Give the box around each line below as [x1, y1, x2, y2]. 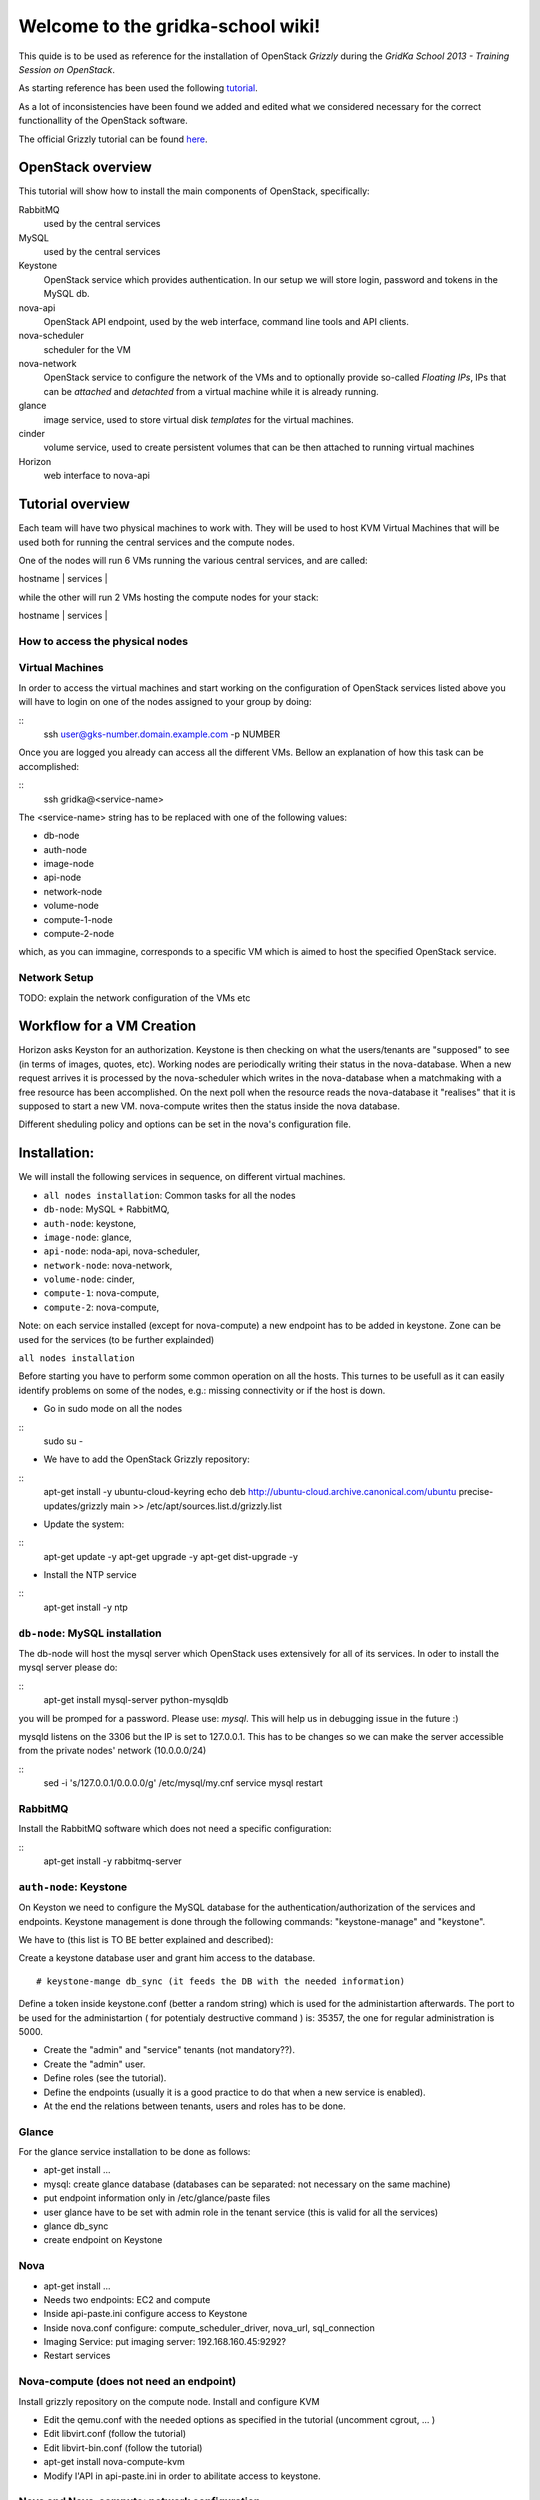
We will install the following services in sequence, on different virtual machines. [18, 1171, 346, 1183]
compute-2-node [43, 928, 115, 940]
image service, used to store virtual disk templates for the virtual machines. [43, 413, 354, 425]
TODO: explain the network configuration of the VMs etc [18, 991, 251, 1004]
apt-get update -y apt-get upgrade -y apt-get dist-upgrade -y [43, 1550, 299, 1562]
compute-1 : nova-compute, [43, 1287, 160, 1299]
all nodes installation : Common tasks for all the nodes [43, 1189, 296, 1201]
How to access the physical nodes [18, 634, 189, 648]
